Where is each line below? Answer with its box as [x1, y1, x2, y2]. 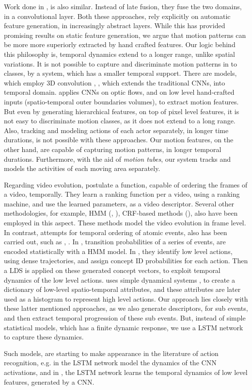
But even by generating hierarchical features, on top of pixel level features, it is [4, 106, 239, 116]
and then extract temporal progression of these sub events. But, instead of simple [4, 313, 246, 322]
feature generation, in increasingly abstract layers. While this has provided [4, 20, 225, 31]
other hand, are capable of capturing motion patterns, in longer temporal [4, 144, 221, 154]
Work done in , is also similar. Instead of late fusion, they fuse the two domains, [4, 1, 242, 11]
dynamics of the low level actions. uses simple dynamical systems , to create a [4, 274, 235, 285]
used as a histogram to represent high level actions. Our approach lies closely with [4, 293, 248, 304]
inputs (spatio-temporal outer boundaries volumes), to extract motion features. [4, 96, 239, 106]
